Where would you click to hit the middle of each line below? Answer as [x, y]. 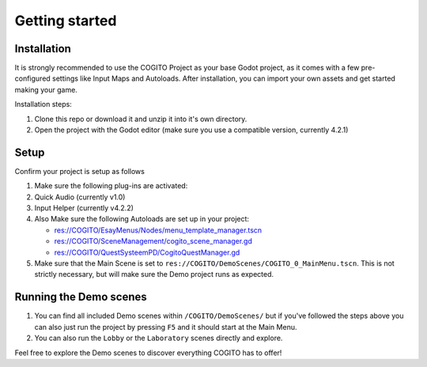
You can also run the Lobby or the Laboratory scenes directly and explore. [159, 338]
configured [32, 78]
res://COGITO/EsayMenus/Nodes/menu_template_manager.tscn [158, 230]
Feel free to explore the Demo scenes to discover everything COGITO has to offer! [148, 353]
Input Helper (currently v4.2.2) [84, 208]
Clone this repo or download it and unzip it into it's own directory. [141, 119]
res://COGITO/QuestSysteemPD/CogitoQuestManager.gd [147, 252]
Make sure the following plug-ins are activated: [111, 186]
